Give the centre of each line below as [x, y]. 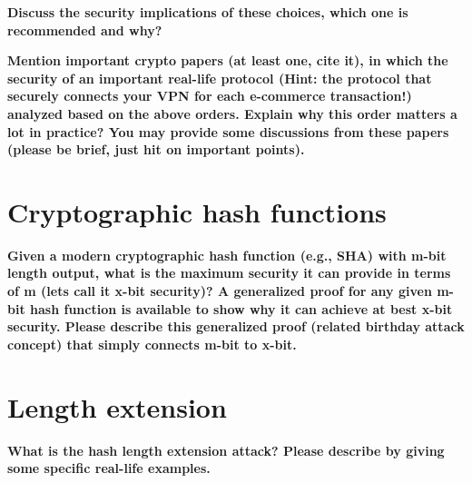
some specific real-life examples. [109, 468]
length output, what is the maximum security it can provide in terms [229, 273]
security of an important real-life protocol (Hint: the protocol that [220, 78]
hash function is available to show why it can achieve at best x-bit [241, 308]
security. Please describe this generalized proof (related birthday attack [236, 326]
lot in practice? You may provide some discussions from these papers [228, 131]
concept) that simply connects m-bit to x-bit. [152, 344]
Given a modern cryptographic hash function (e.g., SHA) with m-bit [227, 255]
